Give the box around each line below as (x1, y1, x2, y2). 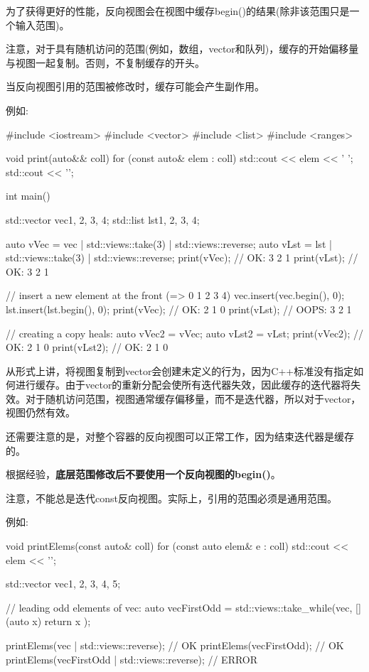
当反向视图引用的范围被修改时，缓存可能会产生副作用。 (6, 79, 264, 94)
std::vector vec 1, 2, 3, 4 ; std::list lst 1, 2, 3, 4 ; (6, 212, 200, 227)
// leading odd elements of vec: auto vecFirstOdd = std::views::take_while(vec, (6, 600, 353, 614)
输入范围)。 (15, 17, 70, 32)
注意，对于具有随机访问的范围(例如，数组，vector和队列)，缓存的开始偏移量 (6, 41, 359, 56)
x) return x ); (32, 614, 91, 629)
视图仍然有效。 (6, 405, 75, 420)
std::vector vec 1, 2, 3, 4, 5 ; (6, 576, 121, 591)
